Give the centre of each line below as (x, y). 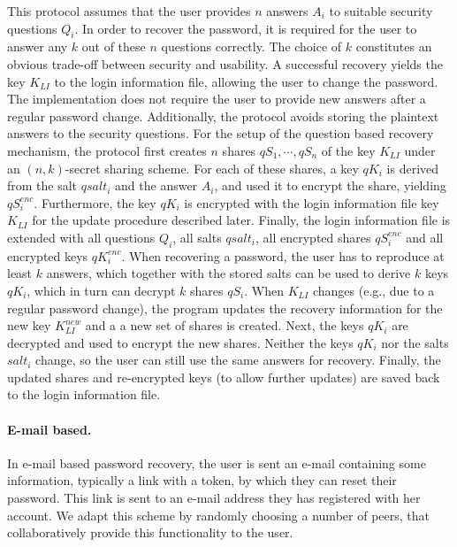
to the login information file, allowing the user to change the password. (246, 81)
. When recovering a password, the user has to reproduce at (283, 255)
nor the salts (415, 342)
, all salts (197, 237)
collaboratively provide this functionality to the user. (150, 532)
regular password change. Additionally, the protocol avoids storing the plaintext (223, 116)
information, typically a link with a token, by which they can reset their (202, 480)
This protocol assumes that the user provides (129, 11)
